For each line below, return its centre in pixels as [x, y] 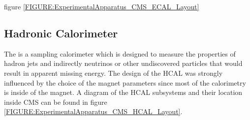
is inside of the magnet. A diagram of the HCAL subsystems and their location [123, 92]
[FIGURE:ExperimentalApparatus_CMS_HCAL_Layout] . [93, 111]
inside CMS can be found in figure [56, 102]
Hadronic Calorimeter [61, 33]
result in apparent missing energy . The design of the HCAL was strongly [113, 73]
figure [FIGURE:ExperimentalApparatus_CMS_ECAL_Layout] [102, 6]
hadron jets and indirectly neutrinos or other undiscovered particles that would [123, 63]
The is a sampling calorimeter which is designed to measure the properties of [120, 53]
